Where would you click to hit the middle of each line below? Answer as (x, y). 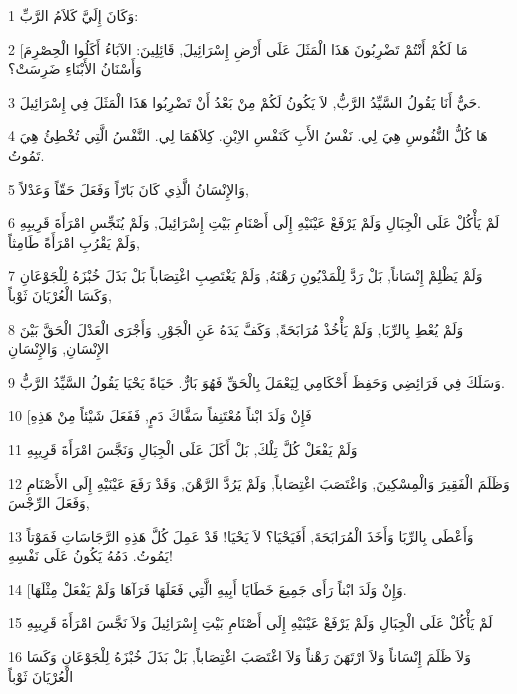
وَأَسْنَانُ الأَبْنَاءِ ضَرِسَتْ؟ (75, 68)
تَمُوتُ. (26, 154)
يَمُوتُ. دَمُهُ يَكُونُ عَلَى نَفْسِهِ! (90, 555)
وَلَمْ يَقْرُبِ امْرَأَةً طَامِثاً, (74, 241)
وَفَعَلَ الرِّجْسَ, (49, 502)
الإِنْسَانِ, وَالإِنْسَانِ (58, 348)
